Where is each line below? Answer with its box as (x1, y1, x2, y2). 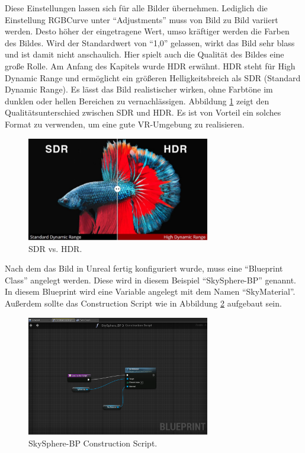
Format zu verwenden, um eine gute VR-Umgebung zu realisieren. (5, 117, 245, 130)
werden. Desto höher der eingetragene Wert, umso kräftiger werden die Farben (5, 25, 290, 37)
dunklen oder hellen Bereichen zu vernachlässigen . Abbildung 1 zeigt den (5, 94, 269, 107)
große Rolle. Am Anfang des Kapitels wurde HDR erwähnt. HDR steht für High (5, 59, 296, 72)
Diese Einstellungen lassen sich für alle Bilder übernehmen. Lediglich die (5, 2, 268, 14)
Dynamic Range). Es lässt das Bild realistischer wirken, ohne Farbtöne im (5, 83, 273, 95)
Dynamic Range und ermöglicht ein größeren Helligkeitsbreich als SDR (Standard (5, 71, 301, 84)
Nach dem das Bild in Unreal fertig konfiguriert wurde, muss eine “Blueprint (5, 262, 283, 275)
